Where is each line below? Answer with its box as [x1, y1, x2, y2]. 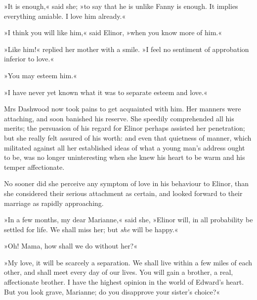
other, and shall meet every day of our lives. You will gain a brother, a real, [4, 267, 233, 277]
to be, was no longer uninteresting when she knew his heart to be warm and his [4, 152, 245, 162]
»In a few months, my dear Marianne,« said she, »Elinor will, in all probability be [4, 214, 253, 225]
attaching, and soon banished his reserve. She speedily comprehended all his [4, 113, 234, 123]
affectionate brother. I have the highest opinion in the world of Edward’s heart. [4, 277, 244, 287]
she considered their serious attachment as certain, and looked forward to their [4, 188, 243, 198]
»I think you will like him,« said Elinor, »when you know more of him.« [4, 27, 222, 38]
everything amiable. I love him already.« [4, 10, 126, 21]
